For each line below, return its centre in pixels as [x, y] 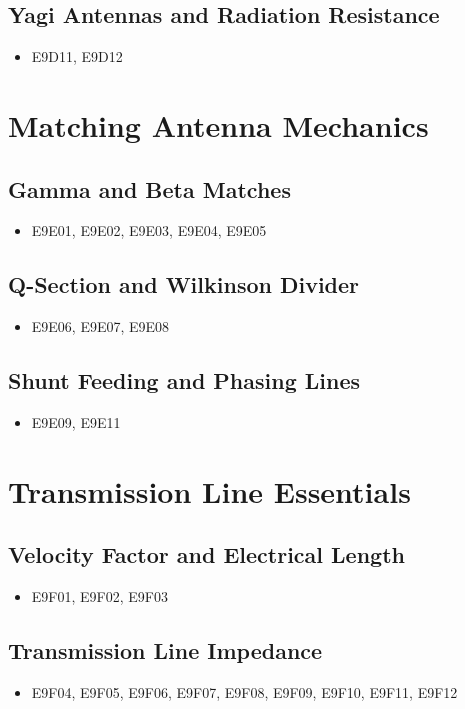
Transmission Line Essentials [209, 490]
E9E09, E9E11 [76, 421]
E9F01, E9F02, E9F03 [99, 596]
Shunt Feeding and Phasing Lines [184, 380]
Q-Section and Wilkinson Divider [184, 284]
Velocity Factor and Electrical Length [206, 554]
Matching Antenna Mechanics [218, 124]
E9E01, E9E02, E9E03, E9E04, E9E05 [149, 230]
